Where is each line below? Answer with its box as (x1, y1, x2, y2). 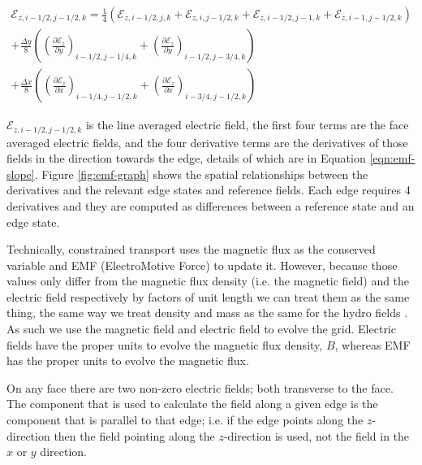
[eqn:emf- (369, 150, 416, 167)
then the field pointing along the (54, 427, 215, 444)
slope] (6, 165, 35, 182)
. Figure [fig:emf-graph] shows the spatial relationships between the (34, 165, 368, 182)
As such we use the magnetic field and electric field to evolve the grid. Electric (6, 320, 396, 337)
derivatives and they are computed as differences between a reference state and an (6, 197, 415, 214)
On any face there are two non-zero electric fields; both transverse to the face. (6, 379, 394, 396)
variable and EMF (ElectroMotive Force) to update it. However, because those (6, 256, 398, 273)
